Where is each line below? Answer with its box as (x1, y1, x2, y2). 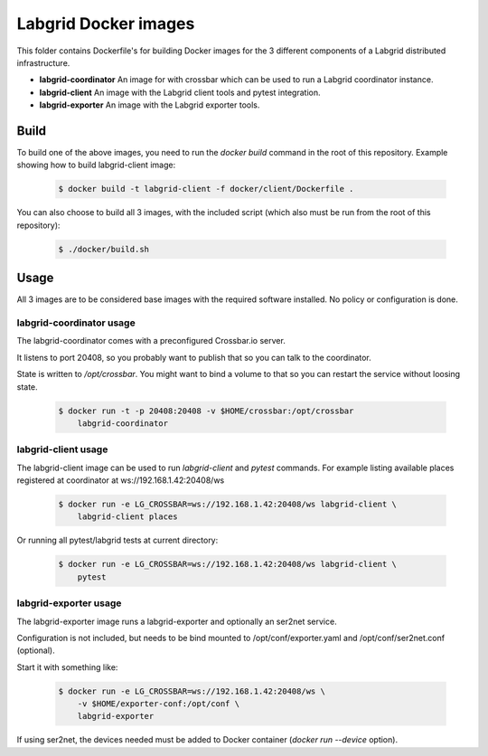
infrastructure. (16, 57, 70, 68)
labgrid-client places (77, 512, 178, 522)
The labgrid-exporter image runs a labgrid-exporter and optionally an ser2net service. (16, 616, 338, 627)
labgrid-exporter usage (16, 597, 122, 610)
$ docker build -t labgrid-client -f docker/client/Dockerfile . (58, 184, 354, 194)
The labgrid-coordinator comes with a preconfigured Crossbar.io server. (16, 335, 286, 346)
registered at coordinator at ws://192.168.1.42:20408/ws (16, 475, 225, 486)
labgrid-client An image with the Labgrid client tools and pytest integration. (39, 87, 321, 98)
